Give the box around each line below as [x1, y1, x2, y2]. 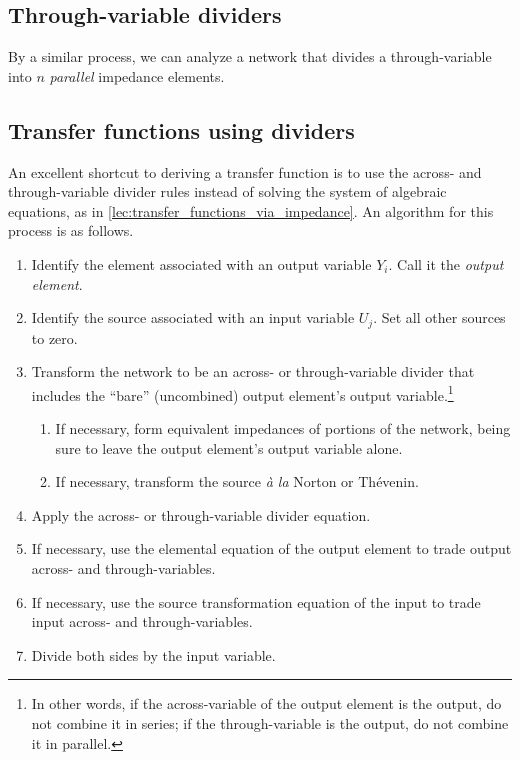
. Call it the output [388, 253, 504, 274]
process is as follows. [8, 220, 134, 241]
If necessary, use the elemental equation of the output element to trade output [31, 538, 512, 559]
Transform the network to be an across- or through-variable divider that [31, 361, 475, 382]
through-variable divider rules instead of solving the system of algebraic [8, 181, 447, 202]
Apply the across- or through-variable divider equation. [31, 504, 371, 525]
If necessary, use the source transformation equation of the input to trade [31, 591, 481, 612]
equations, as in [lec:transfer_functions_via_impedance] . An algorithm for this [8, 200, 494, 221]
